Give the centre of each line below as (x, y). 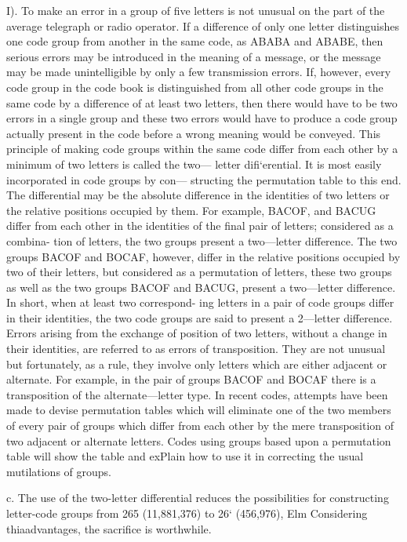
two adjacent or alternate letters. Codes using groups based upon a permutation (199, 440)
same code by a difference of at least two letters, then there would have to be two (202, 102)
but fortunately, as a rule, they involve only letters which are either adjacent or (197, 364)
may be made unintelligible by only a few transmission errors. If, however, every (199, 72)
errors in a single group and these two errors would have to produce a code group (202, 118)
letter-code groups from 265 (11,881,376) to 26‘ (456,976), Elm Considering (187, 513)
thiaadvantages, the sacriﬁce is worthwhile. (109, 528)
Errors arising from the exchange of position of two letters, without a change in (197, 333)
